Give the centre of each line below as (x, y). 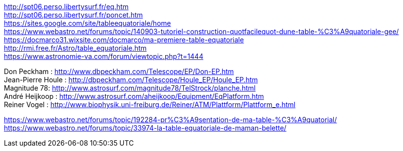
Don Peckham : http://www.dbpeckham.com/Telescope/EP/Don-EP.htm (119, 71)
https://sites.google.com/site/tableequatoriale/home (87, 23)
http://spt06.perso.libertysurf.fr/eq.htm (66, 7)
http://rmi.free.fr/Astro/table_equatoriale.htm (75, 48)
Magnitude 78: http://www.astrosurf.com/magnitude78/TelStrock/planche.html (130, 88)
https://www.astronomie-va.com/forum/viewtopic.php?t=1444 (104, 56)
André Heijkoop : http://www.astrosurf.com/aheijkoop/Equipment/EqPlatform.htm (134, 96)
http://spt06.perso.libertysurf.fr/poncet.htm (74, 15)
